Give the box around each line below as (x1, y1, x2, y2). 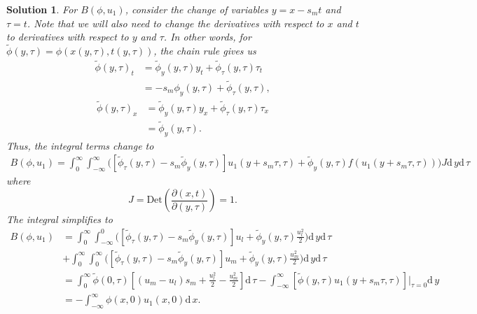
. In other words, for (163, 29, 251, 44)
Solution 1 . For (6, 2, 78, 16)
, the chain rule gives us (153, 43, 256, 57)
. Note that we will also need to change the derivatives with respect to (27, 15, 324, 30)
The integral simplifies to (6, 212, 113, 226)
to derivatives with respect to (6, 29, 129, 44)
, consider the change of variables (125, 2, 268, 16)
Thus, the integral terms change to (6, 138, 154, 152)
